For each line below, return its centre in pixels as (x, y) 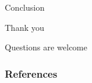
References (31, 73)
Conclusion (25, 7)
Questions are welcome (46, 47)
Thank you (25, 27)
